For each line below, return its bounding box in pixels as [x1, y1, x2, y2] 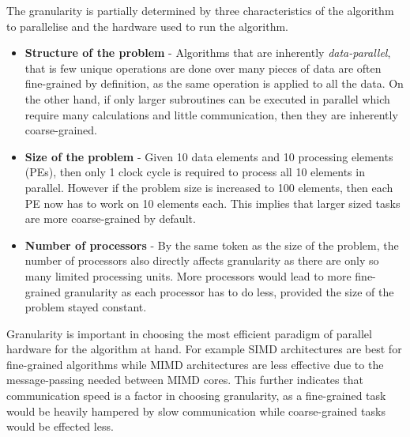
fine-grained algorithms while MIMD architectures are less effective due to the [6, 356, 384, 372]
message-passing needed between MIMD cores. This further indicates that [6, 371, 363, 388]
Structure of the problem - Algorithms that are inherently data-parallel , [24, 44, 391, 61]
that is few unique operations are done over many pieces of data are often [24, 59, 382, 76]
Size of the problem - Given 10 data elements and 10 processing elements [24, 148, 393, 164]
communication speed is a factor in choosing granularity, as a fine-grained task [6, 387, 386, 404]
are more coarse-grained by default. [24, 210, 196, 227]
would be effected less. [6, 418, 114, 435]
